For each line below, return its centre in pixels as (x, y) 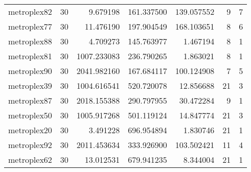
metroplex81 (30, 56)
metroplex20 (30, 130)
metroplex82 (30, 11)
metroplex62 (30, 159)
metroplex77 (30, 26)
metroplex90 (30, 71)
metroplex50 (30, 115)
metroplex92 (30, 145)
